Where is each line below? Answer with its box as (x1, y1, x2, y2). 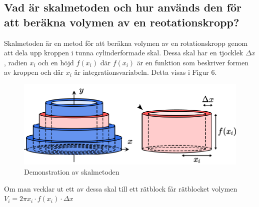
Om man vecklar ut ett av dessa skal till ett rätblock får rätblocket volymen (4, 183, 237, 194)
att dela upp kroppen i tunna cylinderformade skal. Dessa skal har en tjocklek (4, 47, 243, 58)
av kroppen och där (4, 67, 64, 77)
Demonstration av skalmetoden (24, 167, 119, 177)
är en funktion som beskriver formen (136, 57, 248, 67)
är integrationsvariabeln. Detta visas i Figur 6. (74, 67, 217, 77)
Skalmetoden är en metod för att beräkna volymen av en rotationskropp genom (4, 37, 248, 48)
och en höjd (38, 57, 74, 67)
